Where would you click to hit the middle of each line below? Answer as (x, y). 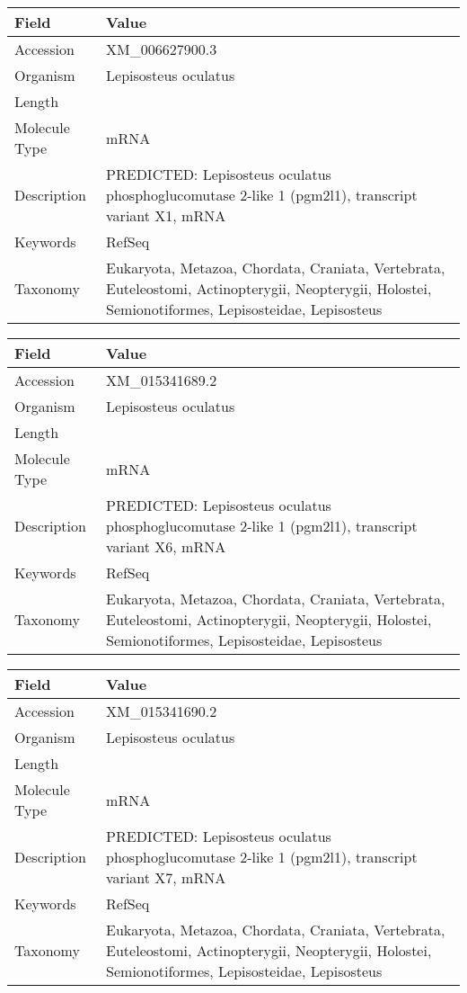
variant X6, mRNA (166, 546)
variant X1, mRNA (166, 215)
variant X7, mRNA (166, 877)
